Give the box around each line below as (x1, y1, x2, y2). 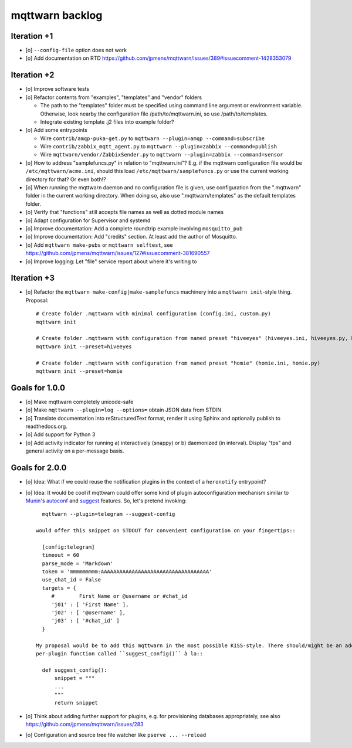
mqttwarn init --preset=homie (36, 368, 123, 375)
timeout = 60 (42, 552, 80, 559)
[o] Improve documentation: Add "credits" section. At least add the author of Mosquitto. (25, 233, 238, 240)
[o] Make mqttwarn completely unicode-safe (25, 398, 134, 405)
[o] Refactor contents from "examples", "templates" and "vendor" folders (25, 94, 202, 101)
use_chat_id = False (42, 576, 101, 583)
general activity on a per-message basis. (25, 447, 124, 454)
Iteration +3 (11, 273, 55, 283)
